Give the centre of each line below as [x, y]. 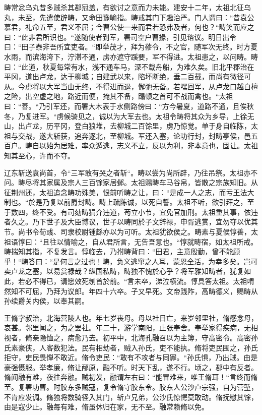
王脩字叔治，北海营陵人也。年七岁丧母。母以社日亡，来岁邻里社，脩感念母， [131, 317]
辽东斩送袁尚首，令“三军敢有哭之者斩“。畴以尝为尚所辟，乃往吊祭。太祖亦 [127, 172]
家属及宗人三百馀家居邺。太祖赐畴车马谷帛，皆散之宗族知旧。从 [152, 182]
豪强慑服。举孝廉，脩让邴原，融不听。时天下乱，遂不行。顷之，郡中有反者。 [131, 367]
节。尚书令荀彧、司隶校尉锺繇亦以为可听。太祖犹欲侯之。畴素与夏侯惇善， [127, 232]
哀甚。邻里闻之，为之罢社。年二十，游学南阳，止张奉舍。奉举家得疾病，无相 [131, 328]
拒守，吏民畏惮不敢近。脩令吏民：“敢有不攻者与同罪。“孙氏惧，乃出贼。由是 [131, 357]
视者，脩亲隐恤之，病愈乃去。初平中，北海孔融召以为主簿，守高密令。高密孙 [131, 337]
